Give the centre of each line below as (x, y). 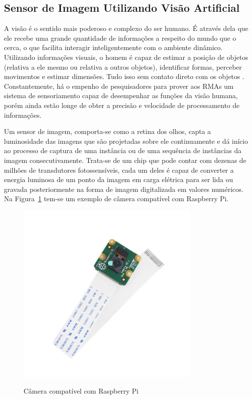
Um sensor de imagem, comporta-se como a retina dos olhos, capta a (108, 131)
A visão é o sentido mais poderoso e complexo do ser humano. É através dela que (126, 28)
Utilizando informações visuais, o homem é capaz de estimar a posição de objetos (126, 57)
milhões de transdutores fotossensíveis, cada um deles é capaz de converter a (119, 170)
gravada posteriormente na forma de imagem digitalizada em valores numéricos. (124, 189)
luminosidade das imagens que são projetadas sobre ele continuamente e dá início (126, 141)
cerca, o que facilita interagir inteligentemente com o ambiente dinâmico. (113, 47)
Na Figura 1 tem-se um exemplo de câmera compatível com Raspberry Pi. (116, 199)
